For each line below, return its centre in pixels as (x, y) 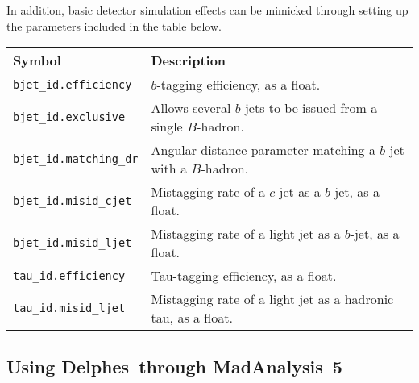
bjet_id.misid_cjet (73, 201)
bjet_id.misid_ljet (73, 243)
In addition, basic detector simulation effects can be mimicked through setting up (207, 10)
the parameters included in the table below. (114, 25)
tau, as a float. (192, 318)
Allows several (191, 108)
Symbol (37, 60)
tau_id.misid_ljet (69, 308)
